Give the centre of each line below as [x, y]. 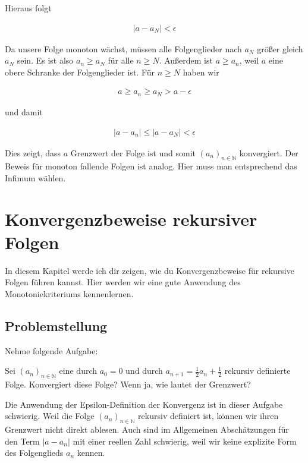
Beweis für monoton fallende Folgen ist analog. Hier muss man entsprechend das [151, 166]
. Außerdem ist [186, 60]
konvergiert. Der [269, 152]
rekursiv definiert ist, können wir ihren [208, 416]
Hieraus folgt [28, 8]
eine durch [78, 371]
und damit [24, 111]
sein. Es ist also [45, 60]
